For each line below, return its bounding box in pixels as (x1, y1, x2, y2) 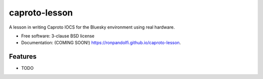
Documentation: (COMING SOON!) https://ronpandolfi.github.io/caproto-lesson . (21, 40, 181, 46)
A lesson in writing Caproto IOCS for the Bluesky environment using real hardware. (9, 24, 175, 30)
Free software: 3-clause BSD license (21, 33, 94, 39)
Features (9, 52, 37, 61)
